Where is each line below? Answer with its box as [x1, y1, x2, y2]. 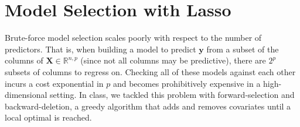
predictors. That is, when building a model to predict [5, 43, 196, 55]
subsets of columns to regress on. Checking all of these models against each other [5, 65, 296, 77]
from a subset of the [206, 43, 279, 55]
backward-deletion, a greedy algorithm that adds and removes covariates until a [5, 100, 291, 112]
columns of [5, 54, 43, 66]
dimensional [5, 89, 47, 101]
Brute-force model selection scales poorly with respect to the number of [5, 31, 262, 44]
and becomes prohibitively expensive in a [112, 77, 261, 89]
